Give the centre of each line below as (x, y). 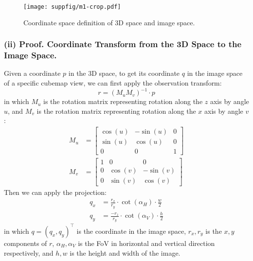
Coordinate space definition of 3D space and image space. (109, 22)
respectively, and (29, 252)
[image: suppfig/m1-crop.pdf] (72, 7)
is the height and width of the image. (125, 252)
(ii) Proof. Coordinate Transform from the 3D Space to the (123, 44)
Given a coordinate (32, 73)
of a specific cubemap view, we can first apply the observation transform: (113, 82)
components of (26, 243)
